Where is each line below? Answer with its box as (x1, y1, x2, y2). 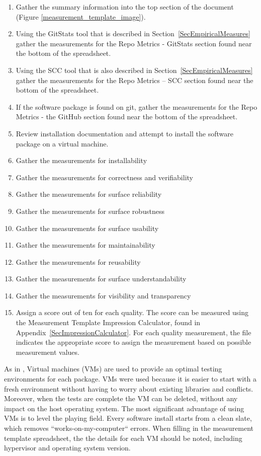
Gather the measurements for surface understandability (16, 273, 187, 284)
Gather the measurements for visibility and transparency (16, 290, 191, 300)
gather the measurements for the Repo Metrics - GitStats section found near (16, 38, 252, 48)
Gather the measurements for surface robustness (16, 205, 164, 216)
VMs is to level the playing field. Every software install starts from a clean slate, (4, 413, 252, 423)
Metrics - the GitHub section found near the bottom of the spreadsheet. (16, 111, 238, 122)
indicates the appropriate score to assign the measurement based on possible (16, 337, 251, 347)
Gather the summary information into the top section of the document (16, 2, 234, 12)
